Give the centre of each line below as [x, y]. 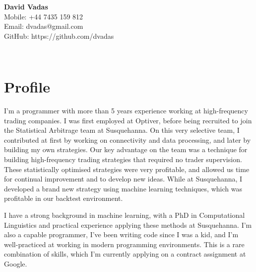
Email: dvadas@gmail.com [44, 26]
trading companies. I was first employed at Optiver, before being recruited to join [128, 120]
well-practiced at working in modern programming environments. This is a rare [124, 244]
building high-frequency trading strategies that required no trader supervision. [123, 159]
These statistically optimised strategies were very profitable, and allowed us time [127, 169]
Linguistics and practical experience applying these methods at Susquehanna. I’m [128, 225]
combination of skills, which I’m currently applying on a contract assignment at [125, 254]
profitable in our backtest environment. [64, 198]
